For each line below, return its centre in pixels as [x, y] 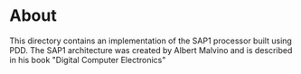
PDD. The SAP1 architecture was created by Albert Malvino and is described [151, 50]
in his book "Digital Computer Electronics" [88, 60]
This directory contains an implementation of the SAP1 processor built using [150, 41]
